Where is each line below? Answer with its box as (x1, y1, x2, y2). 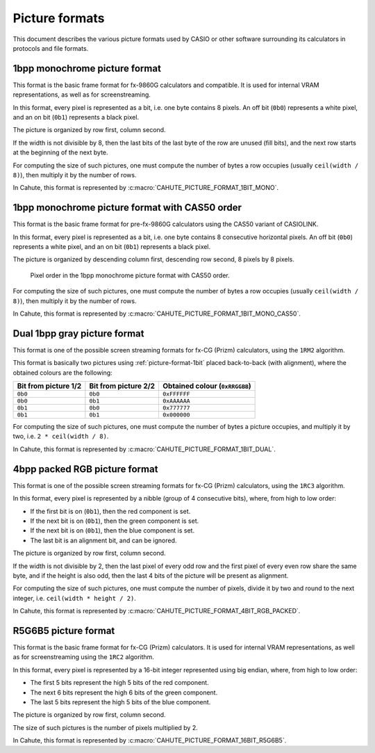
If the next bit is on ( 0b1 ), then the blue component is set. (30, 526, 194, 535)
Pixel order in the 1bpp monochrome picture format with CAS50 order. (30, 271, 230, 280)
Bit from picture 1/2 (17, 381, 82, 391)
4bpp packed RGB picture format (12, 463, 158, 475)
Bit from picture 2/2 (89, 381, 156, 391)
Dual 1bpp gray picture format (12, 327, 144, 339)
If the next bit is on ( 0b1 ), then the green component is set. (30, 517, 199, 525)
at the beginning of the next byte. (12, 148, 108, 156)
